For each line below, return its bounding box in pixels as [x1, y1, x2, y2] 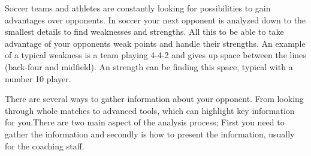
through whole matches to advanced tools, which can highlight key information [5, 104, 295, 116]
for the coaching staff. [5, 139, 84, 152]
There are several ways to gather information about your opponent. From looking [5, 92, 304, 105]
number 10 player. [5, 72, 71, 85]
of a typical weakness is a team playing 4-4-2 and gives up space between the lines [5, 49, 306, 61]
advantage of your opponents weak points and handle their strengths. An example [5, 37, 306, 49]
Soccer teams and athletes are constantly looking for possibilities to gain [5, 2, 271, 14]
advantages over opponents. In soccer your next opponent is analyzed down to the [5, 13, 306, 26]
